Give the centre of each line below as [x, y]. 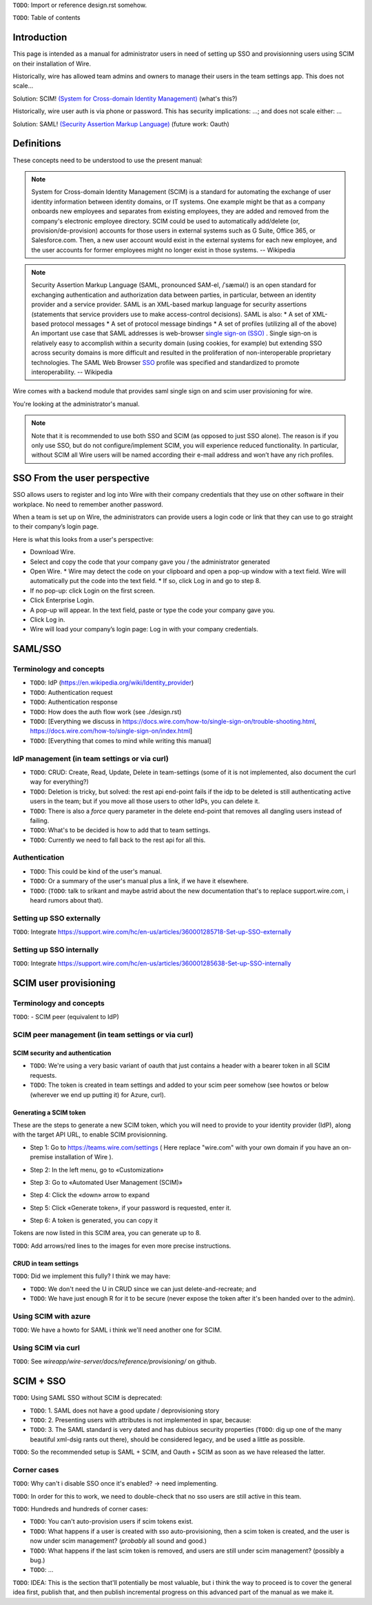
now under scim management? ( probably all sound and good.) [118, 1541]
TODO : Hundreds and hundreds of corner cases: [80, 1509]
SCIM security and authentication [62, 1053]
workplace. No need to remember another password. [88, 504]
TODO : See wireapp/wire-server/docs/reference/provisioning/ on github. [115, 1361]
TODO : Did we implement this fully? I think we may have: [92, 1276]
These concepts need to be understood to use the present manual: [107, 160]
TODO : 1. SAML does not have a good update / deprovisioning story [125, 1410]
